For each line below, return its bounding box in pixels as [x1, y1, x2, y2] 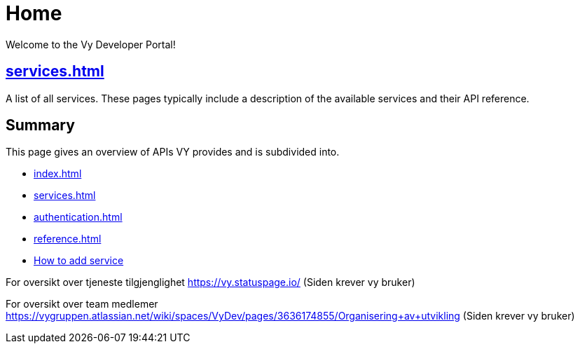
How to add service [34, 254, 124, 267]
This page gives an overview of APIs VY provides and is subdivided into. [6, 146, 340, 158]
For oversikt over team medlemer [6, 298, 158, 310]
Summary [6, 116, 75, 135]
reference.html [34, 233, 102, 245]
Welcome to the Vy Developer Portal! [6, 38, 176, 50]
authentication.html [34, 211, 123, 224]
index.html [34, 167, 82, 180]
